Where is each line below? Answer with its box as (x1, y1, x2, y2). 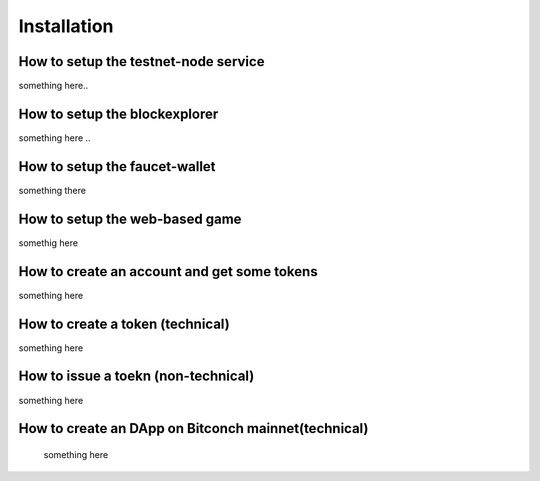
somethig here (18, 236, 79, 249)
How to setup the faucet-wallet (18, 158, 216, 175)
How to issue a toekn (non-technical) (18, 368, 255, 385)
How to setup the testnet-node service (18, 53, 265, 70)
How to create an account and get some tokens (18, 263, 319, 280)
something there (18, 184, 87, 196)
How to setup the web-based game (18, 210, 242, 227)
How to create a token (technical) (18, 315, 230, 332)
